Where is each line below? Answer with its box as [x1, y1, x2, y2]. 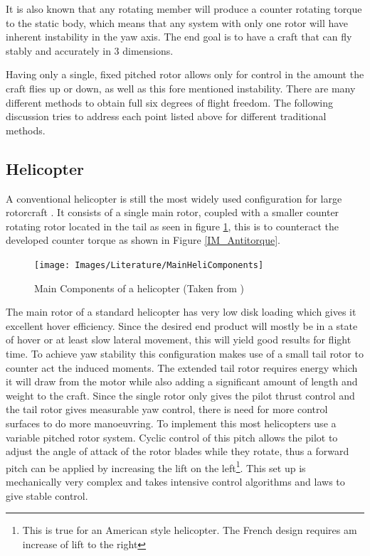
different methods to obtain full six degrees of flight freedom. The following [6, 95, 334, 109]
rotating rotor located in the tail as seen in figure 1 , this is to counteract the [6, 218, 339, 233]
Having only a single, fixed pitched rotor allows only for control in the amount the [6, 67, 364, 82]
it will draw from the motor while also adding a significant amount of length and [6, 374, 358, 389]
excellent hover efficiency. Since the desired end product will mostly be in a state [6, 318, 358, 333]
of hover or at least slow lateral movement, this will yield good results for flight [6, 332, 351, 347]
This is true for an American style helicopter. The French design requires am [22, 523, 357, 538]
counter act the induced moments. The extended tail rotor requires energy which [6, 360, 358, 375]
